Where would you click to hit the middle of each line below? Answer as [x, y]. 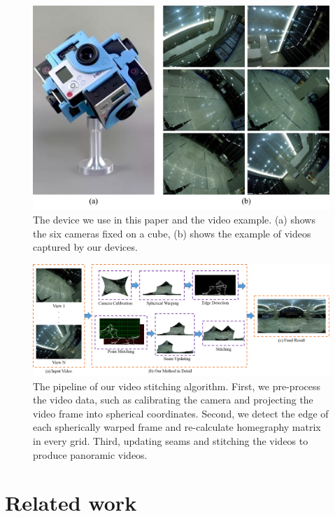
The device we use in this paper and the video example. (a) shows [174, 220]
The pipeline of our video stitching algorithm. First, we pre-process [177, 386]
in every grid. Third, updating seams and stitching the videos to [171, 441]
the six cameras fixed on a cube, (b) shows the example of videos [172, 233]
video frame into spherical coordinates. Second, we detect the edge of [181, 413]
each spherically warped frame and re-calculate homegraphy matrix [177, 427]
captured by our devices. [85, 247]
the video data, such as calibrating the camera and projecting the [173, 400]
